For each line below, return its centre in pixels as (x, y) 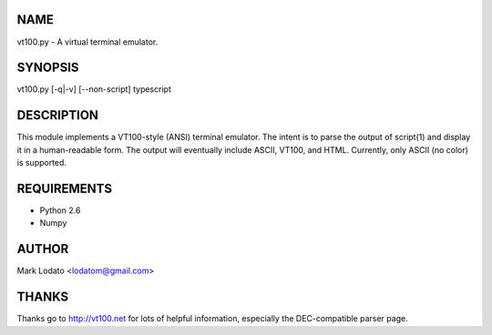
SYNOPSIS (48, 68)
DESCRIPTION (58, 115)
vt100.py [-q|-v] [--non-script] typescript (94, 89)
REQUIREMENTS (65, 188)
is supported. (42, 163)
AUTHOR (43, 249)
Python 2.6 (60, 210)
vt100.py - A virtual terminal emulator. (87, 42)
